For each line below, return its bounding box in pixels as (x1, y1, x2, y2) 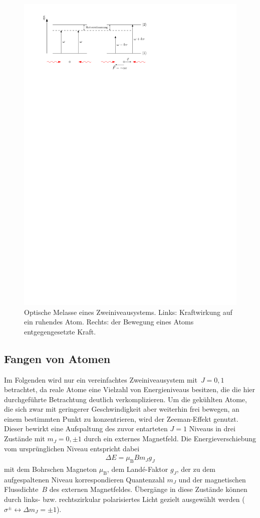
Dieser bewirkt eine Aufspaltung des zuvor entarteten (4, 423, 168, 434)
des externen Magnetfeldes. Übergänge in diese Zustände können (49, 484, 247, 494)
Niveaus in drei (189, 423, 235, 434)
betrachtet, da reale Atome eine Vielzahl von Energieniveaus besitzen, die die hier (4, 384, 255, 395)
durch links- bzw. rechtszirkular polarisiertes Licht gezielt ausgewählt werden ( (4, 494, 245, 504)
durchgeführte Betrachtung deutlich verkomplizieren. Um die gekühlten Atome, (4, 394, 247, 404)
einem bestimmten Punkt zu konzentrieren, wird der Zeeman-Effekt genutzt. (4, 413, 238, 424)
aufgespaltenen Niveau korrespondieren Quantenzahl (4, 474, 165, 484)
